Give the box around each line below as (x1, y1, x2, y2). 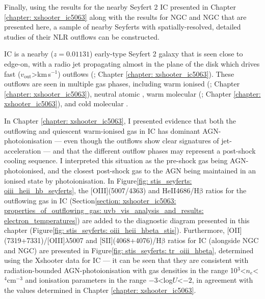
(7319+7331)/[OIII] (4, 235, 65, 246)
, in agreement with (192, 275, 253, 285)
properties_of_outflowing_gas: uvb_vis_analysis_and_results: (4, 205, 204, 216)
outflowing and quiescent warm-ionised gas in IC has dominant (4, 125, 200, 136)
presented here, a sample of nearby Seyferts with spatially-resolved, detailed (4, 21, 241, 32)
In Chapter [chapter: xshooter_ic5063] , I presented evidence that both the (4, 115, 236, 126)
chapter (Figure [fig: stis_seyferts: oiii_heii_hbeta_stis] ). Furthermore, (4, 225, 225, 235)
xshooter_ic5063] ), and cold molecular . (4, 98, 128, 109)
